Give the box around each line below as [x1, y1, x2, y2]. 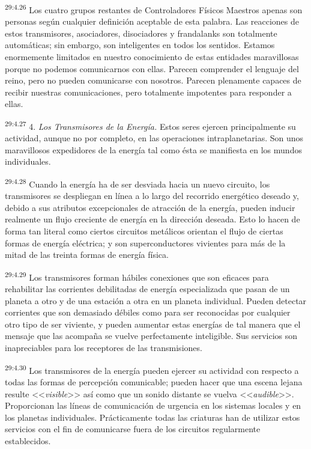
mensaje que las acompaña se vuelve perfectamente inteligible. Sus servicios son [5, 329, 298, 342]
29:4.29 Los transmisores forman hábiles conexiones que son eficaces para [5, 269, 269, 283]
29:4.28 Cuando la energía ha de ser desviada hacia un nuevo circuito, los [5, 176, 270, 190]
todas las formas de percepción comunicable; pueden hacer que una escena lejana [5, 375, 303, 388]
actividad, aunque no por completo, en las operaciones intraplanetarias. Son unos [5, 132, 304, 144]
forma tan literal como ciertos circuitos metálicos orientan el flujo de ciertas [5, 225, 283, 237]
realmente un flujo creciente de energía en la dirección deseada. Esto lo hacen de [5, 213, 300, 225]
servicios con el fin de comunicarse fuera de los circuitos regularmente [5, 423, 261, 435]
